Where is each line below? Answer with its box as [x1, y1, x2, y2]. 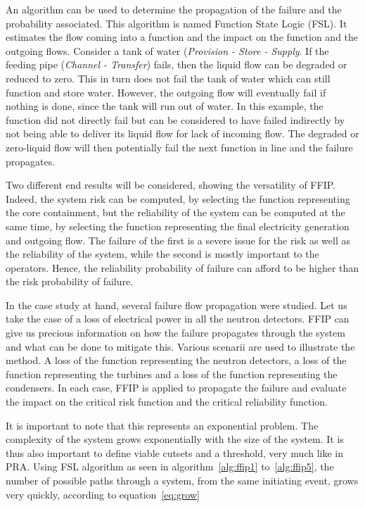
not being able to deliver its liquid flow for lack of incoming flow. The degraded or [6, 126, 359, 141]
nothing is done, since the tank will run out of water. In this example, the [6, 99, 324, 113]
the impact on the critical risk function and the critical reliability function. [6, 394, 328, 409]
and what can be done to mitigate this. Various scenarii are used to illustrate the [6, 339, 355, 353]
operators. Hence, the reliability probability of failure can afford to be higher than [6, 260, 359, 275]
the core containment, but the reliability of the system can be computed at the [6, 205, 345, 220]
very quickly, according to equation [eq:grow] [6, 487, 200, 501]
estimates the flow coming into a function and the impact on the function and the [6, 30, 359, 44]
